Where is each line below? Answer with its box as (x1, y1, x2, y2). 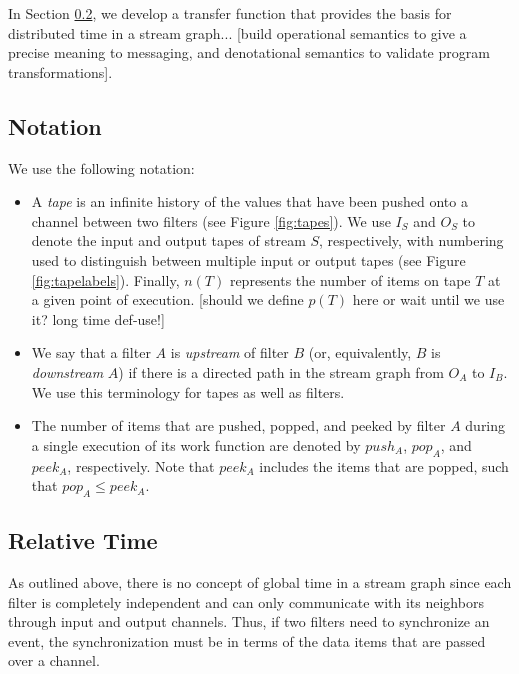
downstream (31, 361, 104, 382)
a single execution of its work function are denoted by (31, 434, 361, 455)
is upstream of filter (170, 342, 289, 363)
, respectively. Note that (67, 455, 215, 476)
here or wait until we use (352, 289, 505, 310)
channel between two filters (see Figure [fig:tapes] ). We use (31, 210, 391, 231)
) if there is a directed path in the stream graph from (118, 361, 444, 382)
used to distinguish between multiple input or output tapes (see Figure (31, 249, 466, 270)
